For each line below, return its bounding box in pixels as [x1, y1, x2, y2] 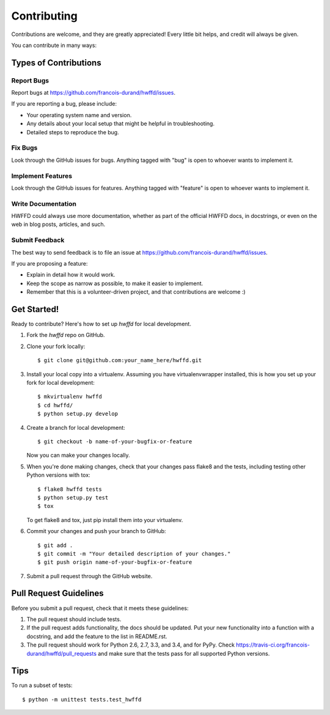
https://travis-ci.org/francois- [236, 641, 310, 648]
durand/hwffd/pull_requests [26, 650, 97, 657]
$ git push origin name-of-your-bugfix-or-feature [37, 559, 193, 566]
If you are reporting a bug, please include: [11, 100, 117, 107]
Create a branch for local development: [26, 424, 125, 431]
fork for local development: [26, 379, 95, 387]
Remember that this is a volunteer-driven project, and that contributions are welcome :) [26, 288, 246, 296]
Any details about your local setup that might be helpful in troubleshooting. [26, 120, 215, 128]
